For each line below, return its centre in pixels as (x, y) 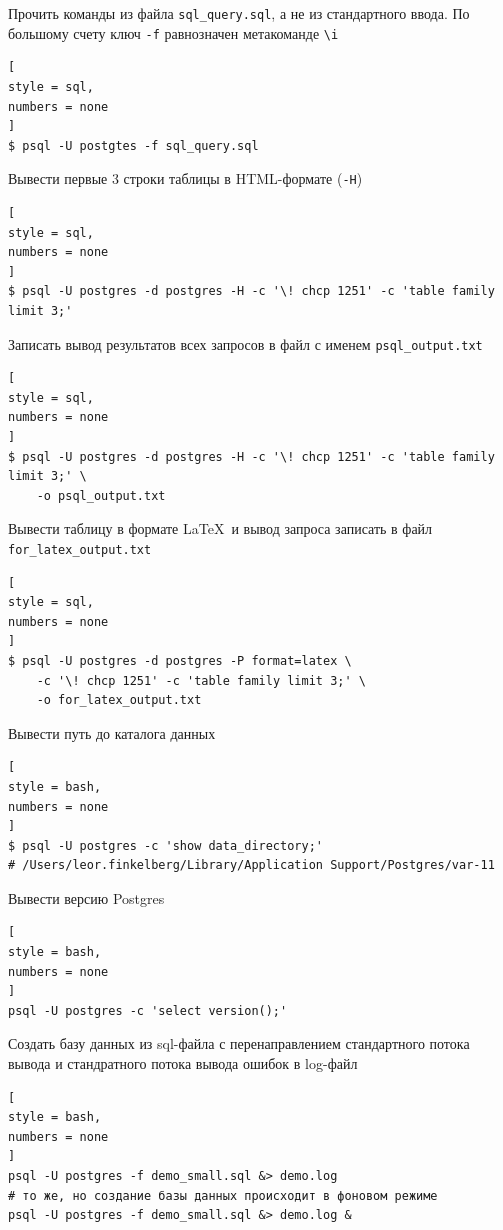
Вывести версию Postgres (86, 897)
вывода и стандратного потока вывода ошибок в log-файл (183, 1063)
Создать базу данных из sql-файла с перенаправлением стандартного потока (239, 1043)
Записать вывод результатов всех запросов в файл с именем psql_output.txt (245, 343)
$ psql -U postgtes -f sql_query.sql (133, 145)
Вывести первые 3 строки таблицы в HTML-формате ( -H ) (185, 178)
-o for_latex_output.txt (119, 700)
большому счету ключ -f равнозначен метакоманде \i (173, 32)
